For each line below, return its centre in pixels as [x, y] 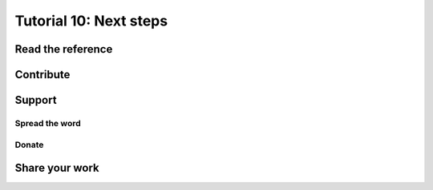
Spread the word [48, 123]
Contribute [42, 75]
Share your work [57, 168]
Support [36, 100]
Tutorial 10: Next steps [91, 21]
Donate [29, 144]
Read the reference [64, 49]
